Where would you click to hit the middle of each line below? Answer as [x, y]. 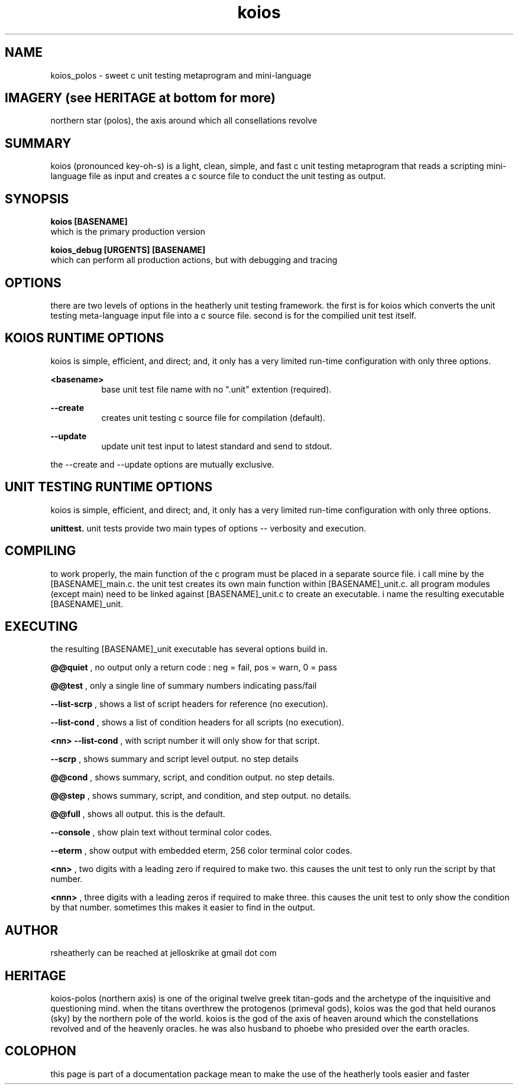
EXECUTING [41, 626]
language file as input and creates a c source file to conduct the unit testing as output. [218, 176]
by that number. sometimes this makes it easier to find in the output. [183, 908]
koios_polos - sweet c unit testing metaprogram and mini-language [181, 75]
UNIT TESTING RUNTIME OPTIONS [109, 487]
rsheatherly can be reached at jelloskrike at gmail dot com [164, 953]
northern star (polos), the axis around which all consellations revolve [184, 121]
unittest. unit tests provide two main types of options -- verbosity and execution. [208, 528]
